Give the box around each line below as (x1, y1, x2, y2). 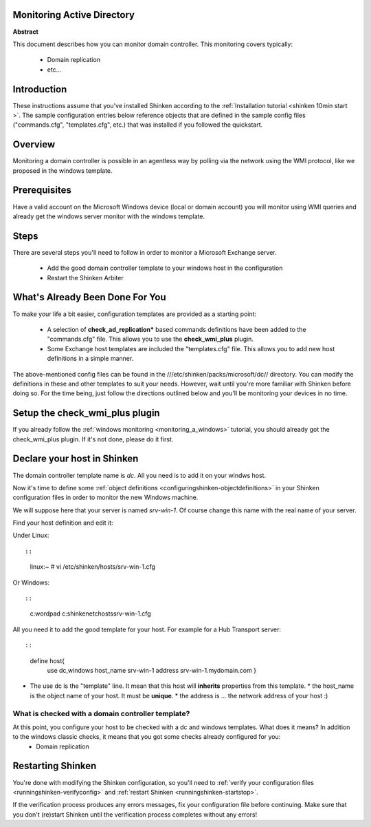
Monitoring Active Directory (12, 9, 135, 21)
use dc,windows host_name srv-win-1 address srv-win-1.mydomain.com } (47, 666, 257, 674)
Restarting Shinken (12, 760, 97, 772)
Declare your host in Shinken (12, 453, 139, 465)
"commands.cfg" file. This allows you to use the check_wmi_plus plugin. (47, 335, 254, 344)
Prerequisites (12, 185, 71, 196)
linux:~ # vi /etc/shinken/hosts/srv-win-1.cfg (30, 563, 156, 571)
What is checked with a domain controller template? (12, 709, 190, 718)
